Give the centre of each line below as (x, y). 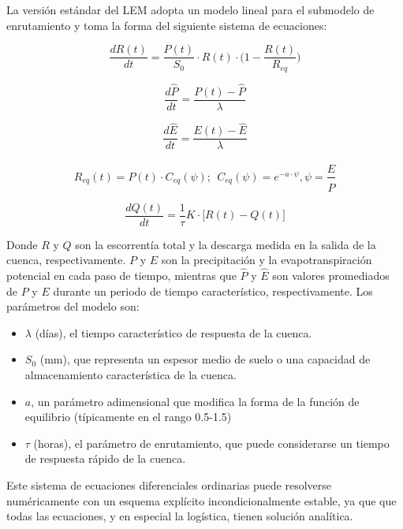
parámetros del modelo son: (73, 306)
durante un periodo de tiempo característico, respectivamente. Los (213, 291)
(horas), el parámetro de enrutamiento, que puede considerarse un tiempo (211, 443)
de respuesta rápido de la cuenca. (105, 458)
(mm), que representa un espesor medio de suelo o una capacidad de (205, 359)
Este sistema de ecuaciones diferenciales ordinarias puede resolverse (169, 485)
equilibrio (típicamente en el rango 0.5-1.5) (128, 417)
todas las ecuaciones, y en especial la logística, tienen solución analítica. (180, 516)
